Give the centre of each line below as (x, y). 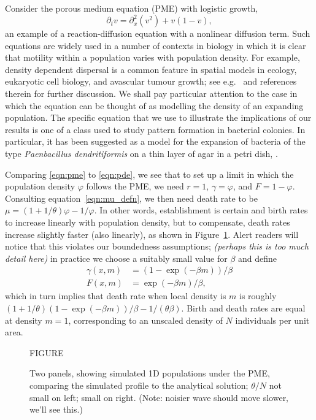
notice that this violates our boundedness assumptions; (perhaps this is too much (157, 246)
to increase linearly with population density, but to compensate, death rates (148, 222)
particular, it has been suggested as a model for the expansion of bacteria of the (155, 141)
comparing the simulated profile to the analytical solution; (139, 385)
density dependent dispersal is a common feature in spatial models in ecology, (151, 69)
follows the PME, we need (135, 186)
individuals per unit (272, 320)
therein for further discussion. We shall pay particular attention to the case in (151, 94)
